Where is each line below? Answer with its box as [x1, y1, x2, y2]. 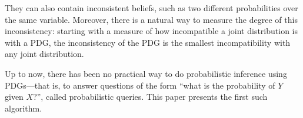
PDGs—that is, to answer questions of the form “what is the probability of [5, 79, 275, 91]
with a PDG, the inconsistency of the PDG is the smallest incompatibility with [5, 36, 291, 48]
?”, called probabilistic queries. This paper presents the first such [33, 90, 268, 103]
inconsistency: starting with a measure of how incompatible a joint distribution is [5, 25, 298, 37]
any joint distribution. [5, 48, 84, 60]
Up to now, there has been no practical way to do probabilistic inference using [5, 67, 287, 79]
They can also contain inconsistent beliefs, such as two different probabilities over [5, 2, 298, 14]
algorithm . [5, 102, 42, 114]
